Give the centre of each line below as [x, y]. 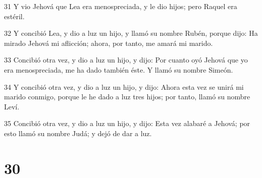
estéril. [14, 16]
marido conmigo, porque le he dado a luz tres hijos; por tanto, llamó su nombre [127, 97]
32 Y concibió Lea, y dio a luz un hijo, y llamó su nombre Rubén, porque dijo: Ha [131, 33]
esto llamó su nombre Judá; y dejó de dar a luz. [78, 133]
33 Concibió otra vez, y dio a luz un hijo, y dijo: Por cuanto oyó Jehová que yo [126, 60]
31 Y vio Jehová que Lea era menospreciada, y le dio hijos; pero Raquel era [121, 6]
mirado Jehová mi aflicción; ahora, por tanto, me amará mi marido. [109, 43]
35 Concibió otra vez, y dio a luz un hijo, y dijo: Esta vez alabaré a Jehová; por [127, 123]
